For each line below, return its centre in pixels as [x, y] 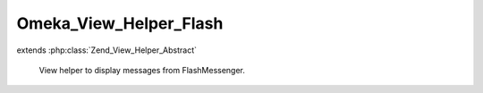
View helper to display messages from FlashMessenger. [142, 70]
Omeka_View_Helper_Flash [120, 23]
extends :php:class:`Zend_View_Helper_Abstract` [106, 50]
